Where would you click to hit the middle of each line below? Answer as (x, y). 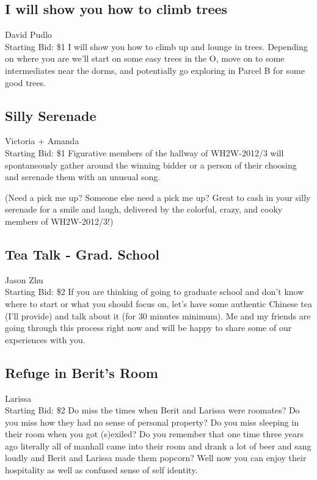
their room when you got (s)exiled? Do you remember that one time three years (154, 434)
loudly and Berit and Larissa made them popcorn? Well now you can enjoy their (156, 458)
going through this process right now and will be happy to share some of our (148, 328)
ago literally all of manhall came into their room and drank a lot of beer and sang (158, 445)
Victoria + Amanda (42, 141)
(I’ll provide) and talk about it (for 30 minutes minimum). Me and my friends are (158, 315)
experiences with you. (45, 339)
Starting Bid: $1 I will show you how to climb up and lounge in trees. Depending (156, 46)
